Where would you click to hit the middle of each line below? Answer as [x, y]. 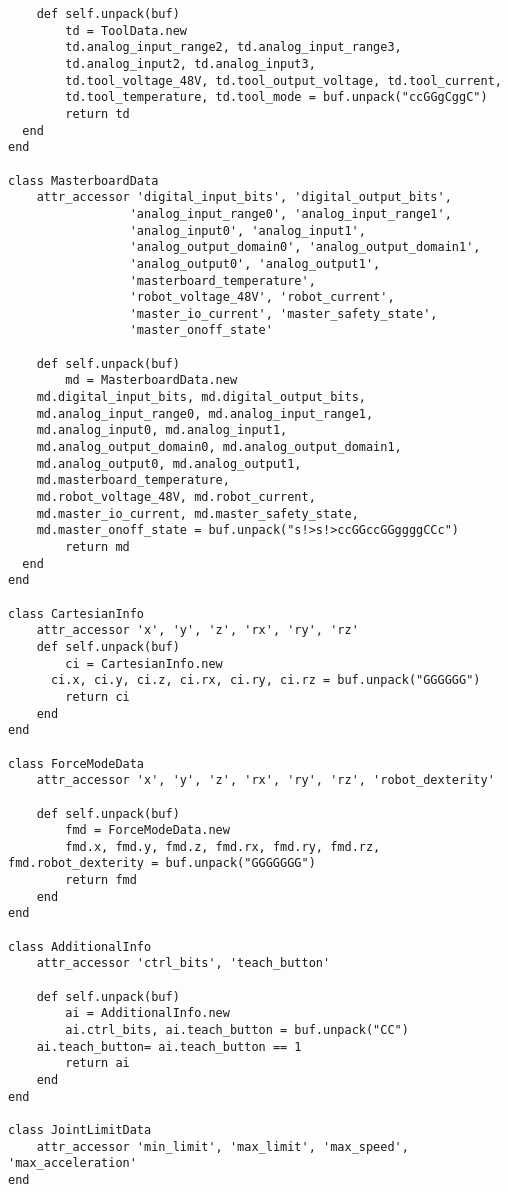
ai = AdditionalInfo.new [147, 1013]
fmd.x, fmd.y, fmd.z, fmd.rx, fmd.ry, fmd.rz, [223, 846]
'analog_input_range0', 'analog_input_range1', [290, 213]
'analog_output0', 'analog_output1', [255, 263]
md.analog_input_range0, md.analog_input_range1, [205, 413]
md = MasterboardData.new [151, 380]
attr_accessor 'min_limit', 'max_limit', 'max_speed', [222, 1146]
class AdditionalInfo [80, 946]
